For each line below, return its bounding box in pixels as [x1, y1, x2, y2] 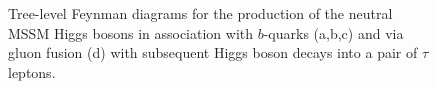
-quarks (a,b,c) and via [263, 22, 404, 43]
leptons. [8, 61, 56, 82]
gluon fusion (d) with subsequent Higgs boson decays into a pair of [8, 42, 418, 63]
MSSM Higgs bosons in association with [8, 22, 254, 43]
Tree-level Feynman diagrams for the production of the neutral [8, 3, 393, 23]
